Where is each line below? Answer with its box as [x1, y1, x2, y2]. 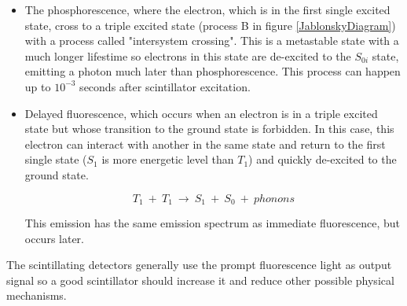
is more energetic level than [101, 151, 234, 168]
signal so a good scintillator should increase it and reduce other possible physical [6, 271, 394, 288]
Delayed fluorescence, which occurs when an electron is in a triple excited [24, 105, 378, 121]
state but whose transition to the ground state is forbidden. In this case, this [24, 120, 394, 137]
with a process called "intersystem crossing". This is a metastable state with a [24, 32, 399, 49]
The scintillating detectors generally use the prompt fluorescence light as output [6, 256, 392, 273]
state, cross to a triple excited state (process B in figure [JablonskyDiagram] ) [24, 17, 396, 33]
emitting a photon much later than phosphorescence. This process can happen [24, 63, 401, 79]
